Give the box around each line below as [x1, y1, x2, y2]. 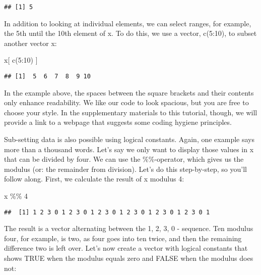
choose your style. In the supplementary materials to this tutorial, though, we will [4, 107, 257, 117]
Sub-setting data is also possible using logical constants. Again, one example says [4, 134, 254, 145]
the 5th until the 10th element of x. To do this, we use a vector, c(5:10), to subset [4, 28, 257, 38]
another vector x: [4, 37, 57, 48]
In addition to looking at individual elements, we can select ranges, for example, [4, 18, 251, 28]
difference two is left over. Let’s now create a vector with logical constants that [4, 243, 248, 253]
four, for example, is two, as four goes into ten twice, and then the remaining [4, 233, 242, 243]
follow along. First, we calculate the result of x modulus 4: [4, 173, 184, 184]
